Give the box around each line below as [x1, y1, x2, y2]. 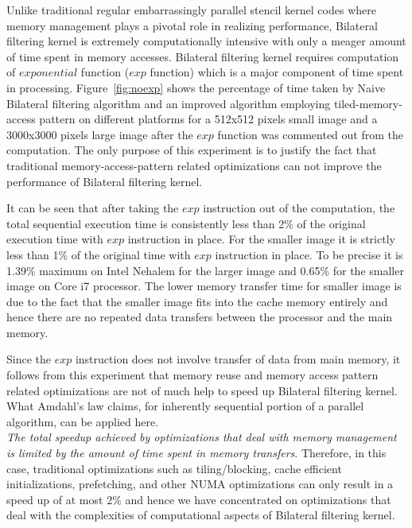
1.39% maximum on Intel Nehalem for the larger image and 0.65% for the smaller [6, 262, 404, 278]
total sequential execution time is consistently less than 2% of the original [6, 215, 366, 231]
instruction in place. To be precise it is [215, 246, 403, 262]
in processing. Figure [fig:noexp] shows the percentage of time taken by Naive [6, 79, 386, 95]
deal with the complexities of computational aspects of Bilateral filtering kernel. [6, 507, 395, 523]
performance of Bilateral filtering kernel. [6, 173, 203, 189]
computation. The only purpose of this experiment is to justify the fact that [6, 142, 377, 158]
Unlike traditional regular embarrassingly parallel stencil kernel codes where [6, 2, 376, 17]
